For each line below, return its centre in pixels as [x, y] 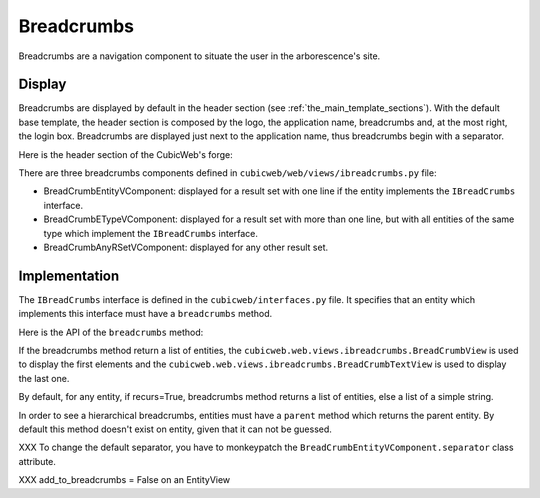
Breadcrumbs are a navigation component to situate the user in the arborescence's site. [199, 56]
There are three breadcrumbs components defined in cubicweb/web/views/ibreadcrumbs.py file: [227, 173]
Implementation [69, 275]
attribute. [37, 461]
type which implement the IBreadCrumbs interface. [151, 233]
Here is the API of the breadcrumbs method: [111, 332]
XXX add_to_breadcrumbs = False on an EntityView [124, 480]
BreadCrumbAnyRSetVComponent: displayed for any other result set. [186, 247]
